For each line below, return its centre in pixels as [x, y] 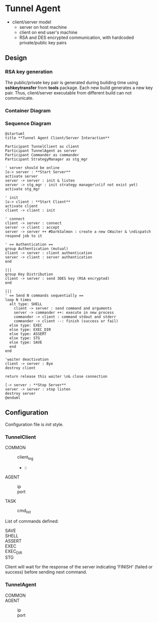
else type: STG [25, 338]
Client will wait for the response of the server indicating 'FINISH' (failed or [79, 567]
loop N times [18, 300]
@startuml [15, 134]
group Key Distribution [29, 274]
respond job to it [24, 236]
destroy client [20, 368]
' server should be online [32, 168]
